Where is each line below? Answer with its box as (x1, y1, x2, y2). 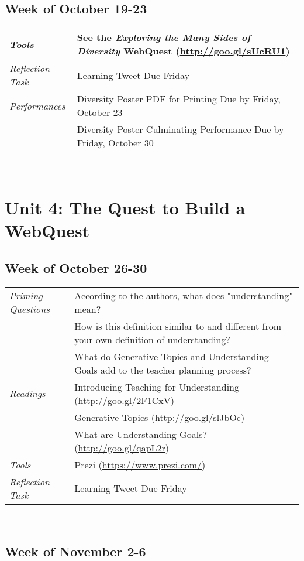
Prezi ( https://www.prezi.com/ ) (74, 457, 206, 471)
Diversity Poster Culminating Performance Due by (77, 122, 284, 136)
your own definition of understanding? (74, 332, 230, 346)
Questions (9, 302, 50, 316)
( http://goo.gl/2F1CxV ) (74, 393, 174, 407)
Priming (9, 288, 43, 302)
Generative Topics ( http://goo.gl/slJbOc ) (74, 410, 245, 424)
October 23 (77, 105, 123, 119)
